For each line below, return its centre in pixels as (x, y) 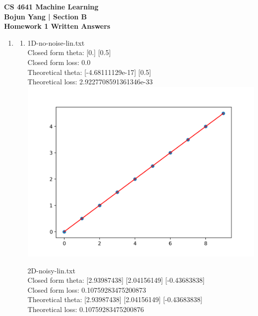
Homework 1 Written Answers (57, 26)
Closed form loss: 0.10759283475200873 (87, 289)
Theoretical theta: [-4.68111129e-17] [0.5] (89, 72)
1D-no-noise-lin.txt (56, 42)
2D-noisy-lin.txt (51, 270)
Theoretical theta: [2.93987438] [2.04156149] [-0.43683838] (115, 299)
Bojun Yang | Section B (45, 16)
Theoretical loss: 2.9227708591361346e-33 (90, 82)
